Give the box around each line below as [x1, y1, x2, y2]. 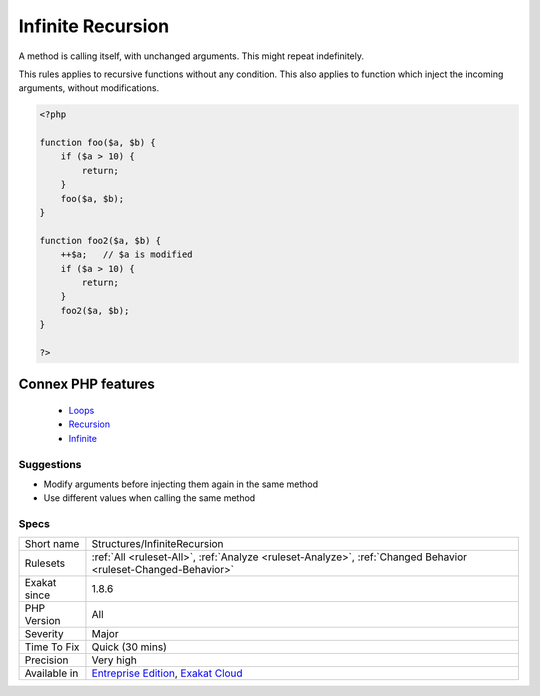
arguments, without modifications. [18, 82, 160, 94]
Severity [24, 627, 64, 641]
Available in [24, 666, 79, 680]
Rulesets [24, 556, 65, 570]
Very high [91, 653, 137, 667]
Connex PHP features [18, 376, 155, 393]
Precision [24, 653, 69, 667]
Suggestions [18, 457, 82, 471]
